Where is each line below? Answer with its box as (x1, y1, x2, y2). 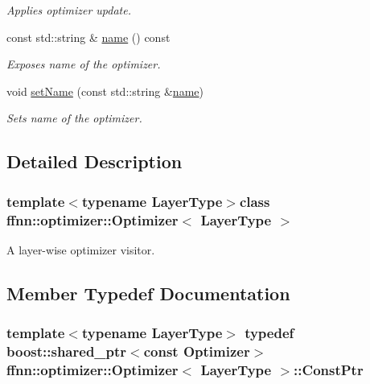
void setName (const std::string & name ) (6, 82, 203, 99)
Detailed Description (6, 149, 183, 174)
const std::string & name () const (6, 28, 171, 45)
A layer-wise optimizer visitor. (6, 241, 155, 258)
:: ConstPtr (294, 360, 364, 380)
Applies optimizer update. (6, 2, 131, 18)
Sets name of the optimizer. (6, 109, 142, 126)
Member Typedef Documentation (6, 280, 290, 305)
